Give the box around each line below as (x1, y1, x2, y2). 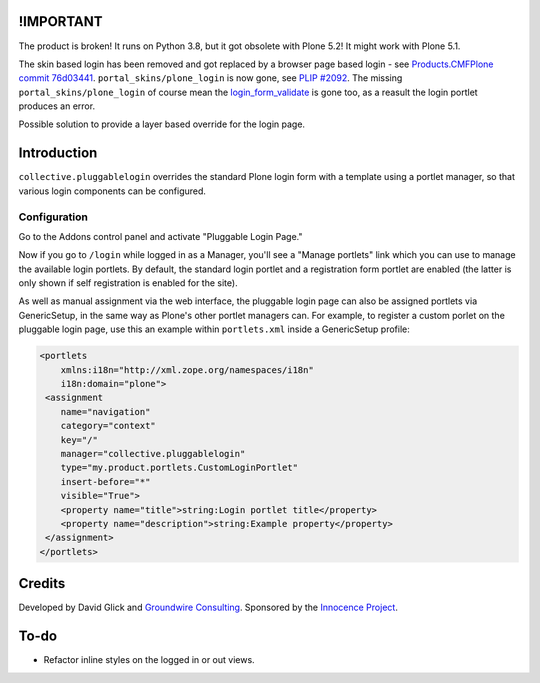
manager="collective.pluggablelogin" (60, 448, 246, 459)
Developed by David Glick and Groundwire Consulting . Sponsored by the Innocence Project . (18, 601, 399, 614)
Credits (18, 575, 66, 592)
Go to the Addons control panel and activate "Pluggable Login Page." (18, 230, 304, 242)
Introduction (18, 145, 98, 162)
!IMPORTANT (18, 13, 103, 30)
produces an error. (18, 100, 95, 112)
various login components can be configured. (18, 185, 207, 197)
